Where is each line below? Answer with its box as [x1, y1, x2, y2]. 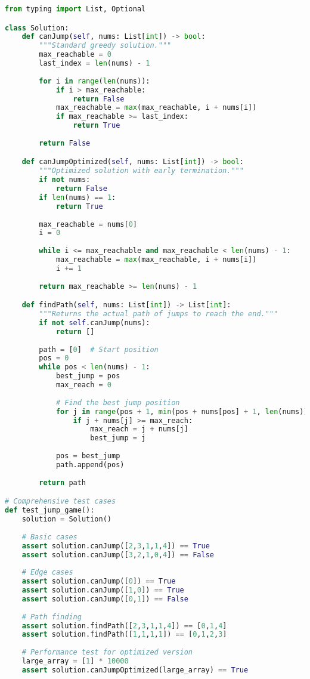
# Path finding [21, 612, 82, 621]
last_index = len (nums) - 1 [39, 59, 150, 68]
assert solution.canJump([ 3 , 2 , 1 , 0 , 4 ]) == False [21, 550, 214, 559]
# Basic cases [21, 532, 77, 541]
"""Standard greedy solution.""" [39, 41, 172, 50]
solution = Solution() [21, 515, 111, 523]
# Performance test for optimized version [21, 648, 193, 657]
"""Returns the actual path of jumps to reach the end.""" [39, 310, 278, 319]
